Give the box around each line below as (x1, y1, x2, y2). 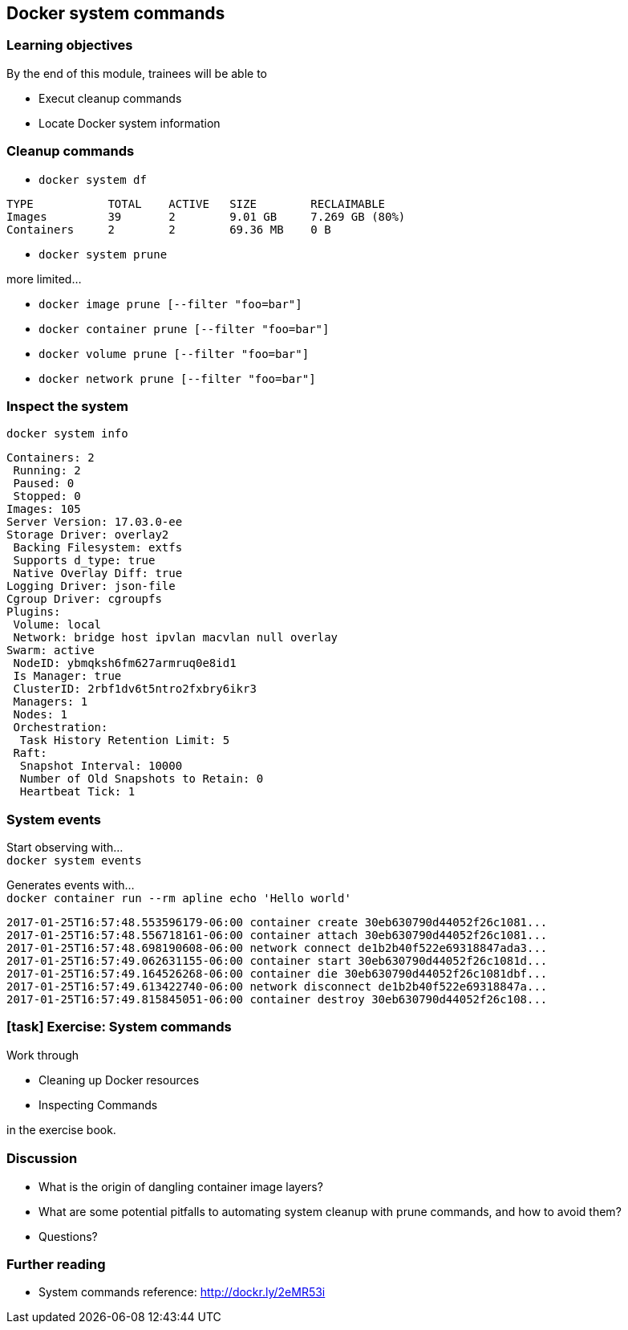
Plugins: (6, 605, 61, 619)
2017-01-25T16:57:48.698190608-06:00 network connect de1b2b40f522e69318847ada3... (6, 942, 548, 955)
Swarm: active (6, 644, 95, 657)
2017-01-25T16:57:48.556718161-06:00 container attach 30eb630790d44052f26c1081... (6, 929, 548, 942)
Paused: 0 (13, 477, 75, 490)
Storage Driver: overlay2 (6, 528, 169, 542)
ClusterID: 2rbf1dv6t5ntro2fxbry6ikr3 (13, 682, 257, 696)
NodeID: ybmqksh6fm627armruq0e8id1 (13, 657, 237, 670)
